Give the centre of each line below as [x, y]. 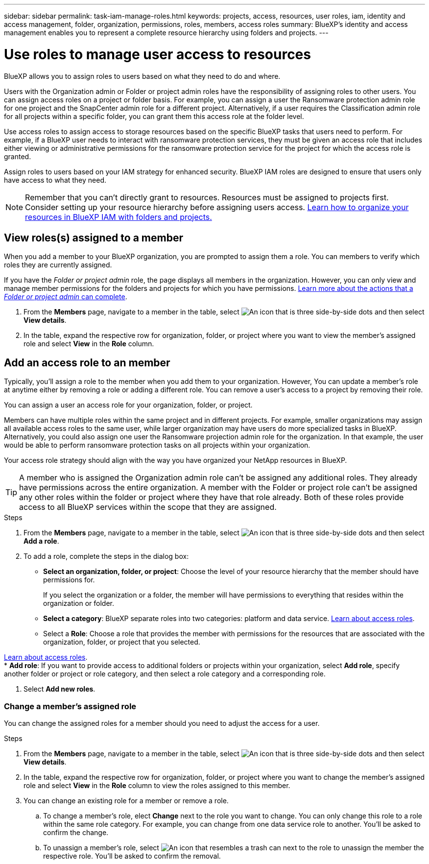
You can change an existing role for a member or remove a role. [126, 800]
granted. [18, 156]
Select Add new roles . [60, 689]
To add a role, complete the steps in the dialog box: [106, 556]
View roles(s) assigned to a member [94, 238]
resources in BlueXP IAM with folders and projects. [119, 217]
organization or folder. [79, 603]
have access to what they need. [55, 180]
